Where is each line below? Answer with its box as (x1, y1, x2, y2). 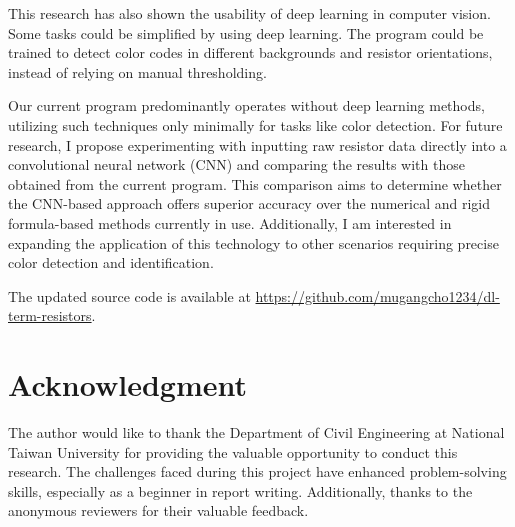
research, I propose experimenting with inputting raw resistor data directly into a (8, 134, 507, 155)
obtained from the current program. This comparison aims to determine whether (8, 173, 502, 194)
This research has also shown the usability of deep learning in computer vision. (8, 3, 491, 23)
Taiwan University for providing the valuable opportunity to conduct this (8, 441, 458, 462)
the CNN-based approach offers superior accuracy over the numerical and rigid (8, 193, 490, 214)
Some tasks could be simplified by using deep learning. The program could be (8, 22, 484, 43)
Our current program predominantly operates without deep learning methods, (8, 95, 485, 116)
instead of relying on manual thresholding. (8, 61, 267, 82)
